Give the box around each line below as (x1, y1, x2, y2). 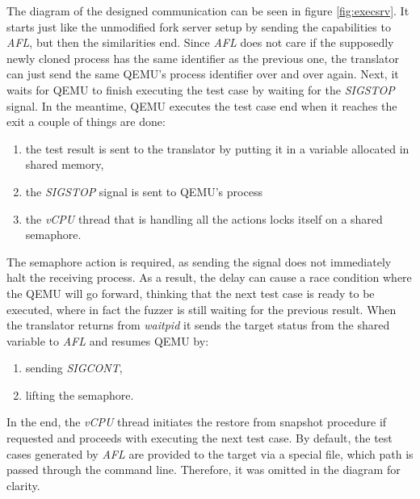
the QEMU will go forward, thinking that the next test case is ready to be (6, 284, 375, 301)
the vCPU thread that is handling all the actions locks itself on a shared (25, 210, 383, 227)
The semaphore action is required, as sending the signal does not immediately (6, 253, 392, 270)
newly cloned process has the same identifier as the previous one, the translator (6, 49, 400, 66)
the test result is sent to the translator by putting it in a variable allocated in (25, 140, 409, 157)
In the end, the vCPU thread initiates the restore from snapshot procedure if (6, 413, 387, 430)
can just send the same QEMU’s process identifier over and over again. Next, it (6, 65, 399, 82)
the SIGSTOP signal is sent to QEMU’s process (25, 182, 262, 199)
